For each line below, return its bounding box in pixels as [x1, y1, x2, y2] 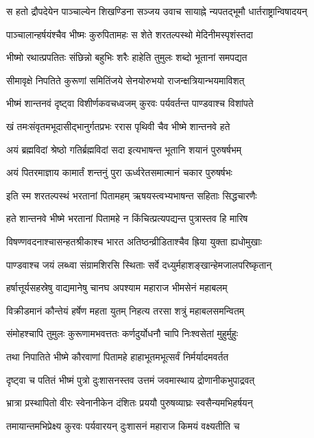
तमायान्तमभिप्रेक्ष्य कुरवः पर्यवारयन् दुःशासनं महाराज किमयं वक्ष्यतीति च [6, 418, 240, 433]
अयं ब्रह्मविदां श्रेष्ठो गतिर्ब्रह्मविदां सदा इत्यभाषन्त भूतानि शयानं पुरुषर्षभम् [6, 142, 241, 156]
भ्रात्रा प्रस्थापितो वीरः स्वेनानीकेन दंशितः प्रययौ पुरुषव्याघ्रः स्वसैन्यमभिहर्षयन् [6, 396, 253, 410]
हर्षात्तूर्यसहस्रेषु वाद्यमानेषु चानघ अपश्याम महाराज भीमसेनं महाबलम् [6, 280, 228, 295]
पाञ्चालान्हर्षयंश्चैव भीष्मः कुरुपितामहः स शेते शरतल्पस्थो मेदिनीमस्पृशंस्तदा [6, 27, 253, 41]
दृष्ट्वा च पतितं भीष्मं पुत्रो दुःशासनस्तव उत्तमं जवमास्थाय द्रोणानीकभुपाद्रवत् [6, 372, 255, 387]
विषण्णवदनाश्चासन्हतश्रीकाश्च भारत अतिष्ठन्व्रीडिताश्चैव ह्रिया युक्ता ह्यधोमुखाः [6, 234, 262, 248]
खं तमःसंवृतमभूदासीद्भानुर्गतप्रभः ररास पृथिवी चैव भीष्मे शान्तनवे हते [6, 119, 230, 133]
